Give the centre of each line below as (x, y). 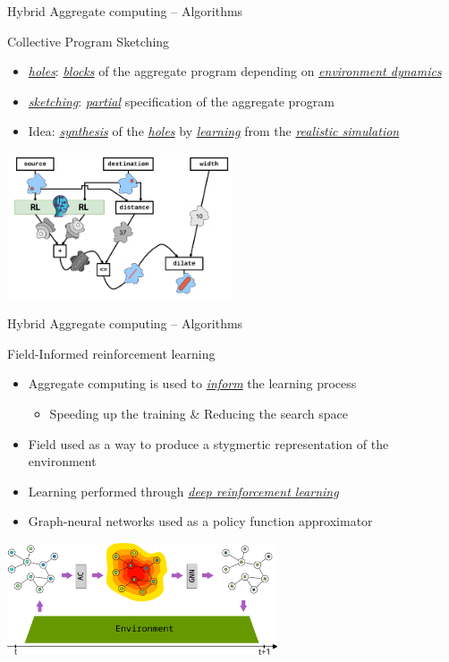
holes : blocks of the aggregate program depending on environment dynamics (235, 71)
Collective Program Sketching (89, 41)
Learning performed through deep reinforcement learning (183, 491)
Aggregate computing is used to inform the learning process (192, 383)
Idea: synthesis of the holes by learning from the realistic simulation (214, 131)
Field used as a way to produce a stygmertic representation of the (208, 443)
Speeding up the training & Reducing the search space (199, 414)
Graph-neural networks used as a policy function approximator (200, 521)
